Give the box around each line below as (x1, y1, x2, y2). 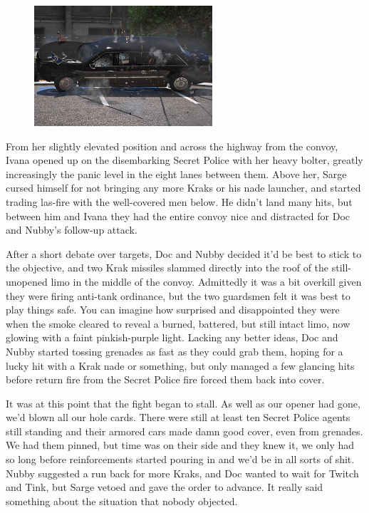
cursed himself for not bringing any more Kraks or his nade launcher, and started (6, 180, 361, 195)
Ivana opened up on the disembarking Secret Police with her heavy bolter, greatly (6, 152, 363, 167)
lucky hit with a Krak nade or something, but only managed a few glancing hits (6, 358, 355, 373)
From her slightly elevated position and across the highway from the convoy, (6, 138, 338, 153)
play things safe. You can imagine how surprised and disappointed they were (6, 302, 340, 317)
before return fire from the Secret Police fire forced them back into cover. (6, 372, 325, 387)
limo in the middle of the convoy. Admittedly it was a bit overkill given (51, 274, 362, 289)
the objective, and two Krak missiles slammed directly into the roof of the (6, 260, 329, 275)
